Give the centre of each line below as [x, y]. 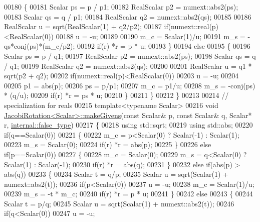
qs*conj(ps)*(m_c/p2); [40, 46]
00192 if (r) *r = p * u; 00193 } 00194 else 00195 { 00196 [164, 46]
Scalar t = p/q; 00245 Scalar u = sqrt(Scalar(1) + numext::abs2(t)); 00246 [119, 203]
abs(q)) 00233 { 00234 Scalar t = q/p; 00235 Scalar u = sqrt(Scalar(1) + [116, 174]
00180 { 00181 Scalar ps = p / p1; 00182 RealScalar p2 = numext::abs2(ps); [121, 7]
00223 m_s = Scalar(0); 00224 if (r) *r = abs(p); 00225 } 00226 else [108, 144]
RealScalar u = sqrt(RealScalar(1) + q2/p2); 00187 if [86, 26]
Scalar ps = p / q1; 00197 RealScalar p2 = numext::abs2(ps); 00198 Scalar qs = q [130, 55]
